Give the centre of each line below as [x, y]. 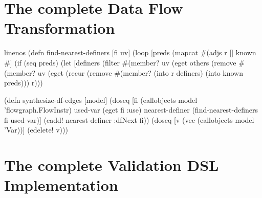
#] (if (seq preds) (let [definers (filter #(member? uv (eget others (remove [120, 62]
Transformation [60, 28]
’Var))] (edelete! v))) [36, 130]
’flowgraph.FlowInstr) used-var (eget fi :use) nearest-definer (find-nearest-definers [131, 110]
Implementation [61, 185]
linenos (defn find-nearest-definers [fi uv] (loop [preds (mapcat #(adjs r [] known [130, 52]
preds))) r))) [24, 83]
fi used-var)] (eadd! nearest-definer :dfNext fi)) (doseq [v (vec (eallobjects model [129, 119]
